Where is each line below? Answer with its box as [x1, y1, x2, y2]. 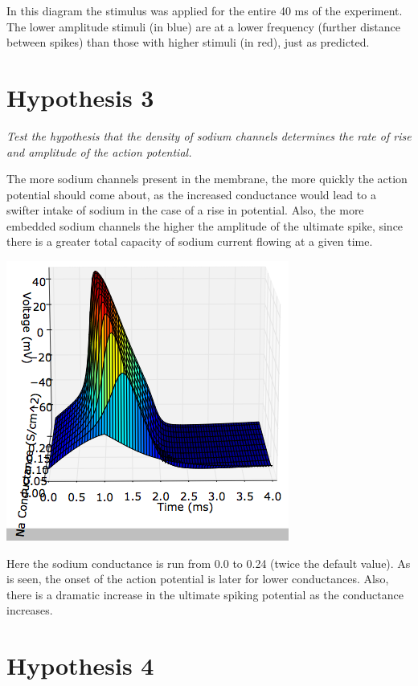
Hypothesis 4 [6, 649, 154, 682]
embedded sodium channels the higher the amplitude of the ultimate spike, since [6, 217, 404, 234]
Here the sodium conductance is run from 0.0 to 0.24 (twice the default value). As [6, 554, 411, 571]
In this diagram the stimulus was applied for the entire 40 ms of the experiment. [6, 2, 403, 18]
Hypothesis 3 [6, 80, 154, 113]
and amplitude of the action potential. [6, 143, 192, 160]
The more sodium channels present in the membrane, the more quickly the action [6, 170, 408, 187]
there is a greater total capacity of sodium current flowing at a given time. [6, 233, 373, 250]
